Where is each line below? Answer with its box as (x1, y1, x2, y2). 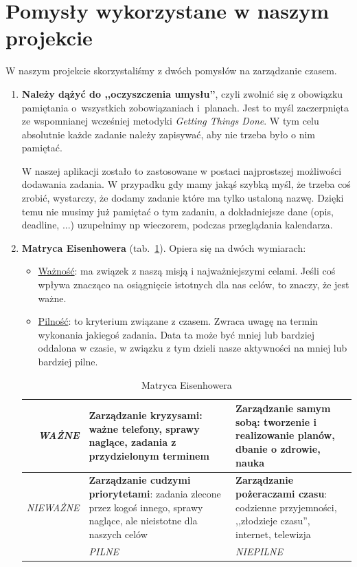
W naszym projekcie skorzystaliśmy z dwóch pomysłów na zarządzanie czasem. (5, 63, 337, 78)
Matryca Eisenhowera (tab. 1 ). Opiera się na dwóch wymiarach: (21, 240, 306, 255)
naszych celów (89, 526, 148, 541)
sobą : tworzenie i (235, 414, 316, 429)
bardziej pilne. (38, 354, 98, 368)
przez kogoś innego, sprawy (89, 500, 203, 514)
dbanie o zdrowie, (235, 441, 321, 456)
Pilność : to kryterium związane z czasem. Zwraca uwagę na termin (38, 314, 318, 328)
